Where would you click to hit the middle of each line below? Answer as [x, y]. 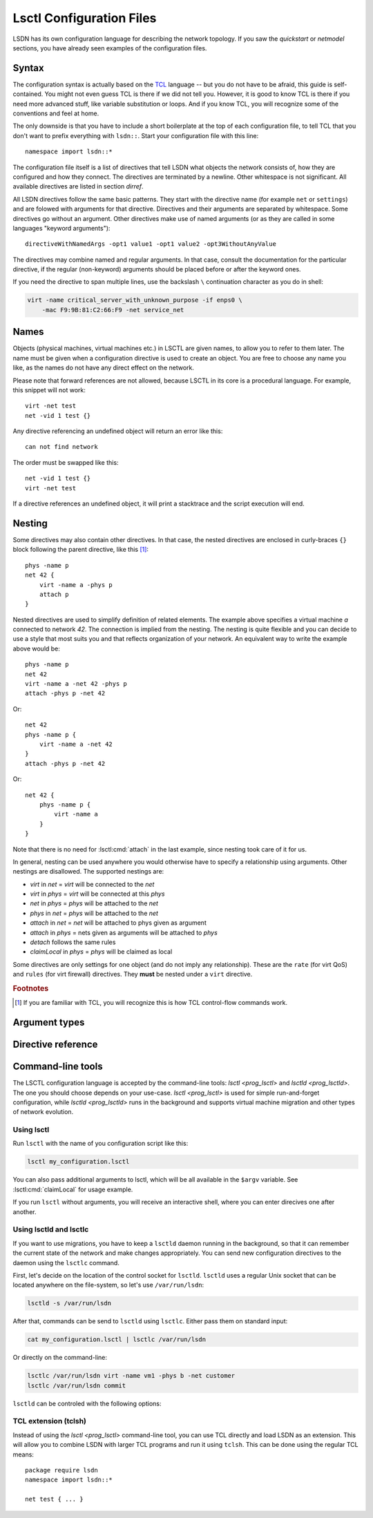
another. [25, 1211]
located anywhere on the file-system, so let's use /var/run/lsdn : [108, 1285]
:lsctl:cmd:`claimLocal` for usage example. [73, 1189]
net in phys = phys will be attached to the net [94, 903]
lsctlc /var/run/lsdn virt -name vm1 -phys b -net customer [131, 1376]
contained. [28, 94]
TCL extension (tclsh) [49, 1421]
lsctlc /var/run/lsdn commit [77, 1385]
